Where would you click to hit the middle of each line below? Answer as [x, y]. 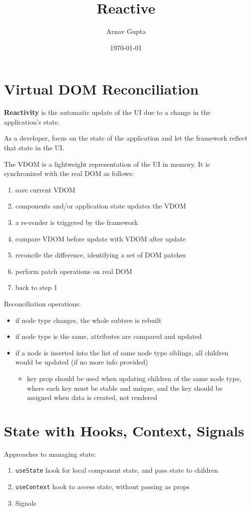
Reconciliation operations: [42, 303]
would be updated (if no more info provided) [82, 362]
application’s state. [32, 121]
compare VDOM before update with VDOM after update [101, 238]
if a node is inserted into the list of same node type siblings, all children [122, 352]
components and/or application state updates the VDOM [101, 206]
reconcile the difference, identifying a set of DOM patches [101, 255]
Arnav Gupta [126, 31]
